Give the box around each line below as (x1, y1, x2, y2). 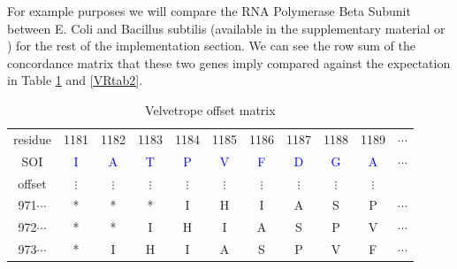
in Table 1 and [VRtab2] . (7, 71, 143, 89)
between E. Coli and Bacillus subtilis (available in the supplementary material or (7, 19, 446, 37)
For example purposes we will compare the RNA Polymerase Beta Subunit (7, 2, 411, 19)
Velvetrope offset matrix (145, 100, 276, 119)
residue (13, 129, 51, 148)
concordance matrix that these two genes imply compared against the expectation (7, 53, 451, 72)
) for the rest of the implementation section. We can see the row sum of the (7, 36, 415, 55)
